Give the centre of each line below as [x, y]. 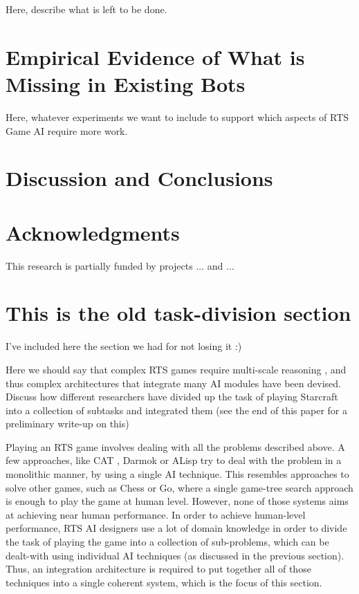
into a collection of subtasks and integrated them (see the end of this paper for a [176, 410]
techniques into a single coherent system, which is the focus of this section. [164, 582]
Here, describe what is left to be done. [86, 9]
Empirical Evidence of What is [155, 56]
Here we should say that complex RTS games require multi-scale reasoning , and [176, 369]
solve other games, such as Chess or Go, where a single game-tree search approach [179, 487]
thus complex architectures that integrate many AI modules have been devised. [173, 383]
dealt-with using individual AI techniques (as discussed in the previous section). [175, 555]
